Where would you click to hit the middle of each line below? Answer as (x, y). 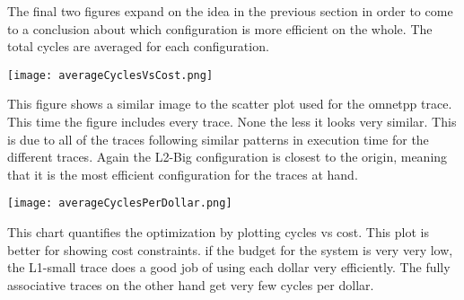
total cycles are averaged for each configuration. (138, 46)
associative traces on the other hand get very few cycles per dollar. (191, 284)
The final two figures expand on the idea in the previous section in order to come (230, 11)
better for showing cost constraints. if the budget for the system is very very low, (230, 249)
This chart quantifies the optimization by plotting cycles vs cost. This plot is (218, 232)
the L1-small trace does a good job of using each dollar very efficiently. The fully (229, 267)
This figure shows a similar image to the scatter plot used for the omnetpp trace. (230, 104)
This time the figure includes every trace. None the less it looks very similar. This (232, 122)
